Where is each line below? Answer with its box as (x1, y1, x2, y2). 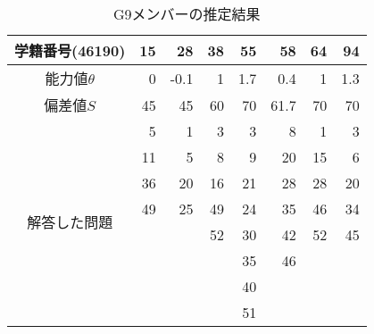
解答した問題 (27, 212, 113, 232)
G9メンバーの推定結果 (113, 4, 261, 24)
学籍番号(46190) (14, 40, 126, 61)
